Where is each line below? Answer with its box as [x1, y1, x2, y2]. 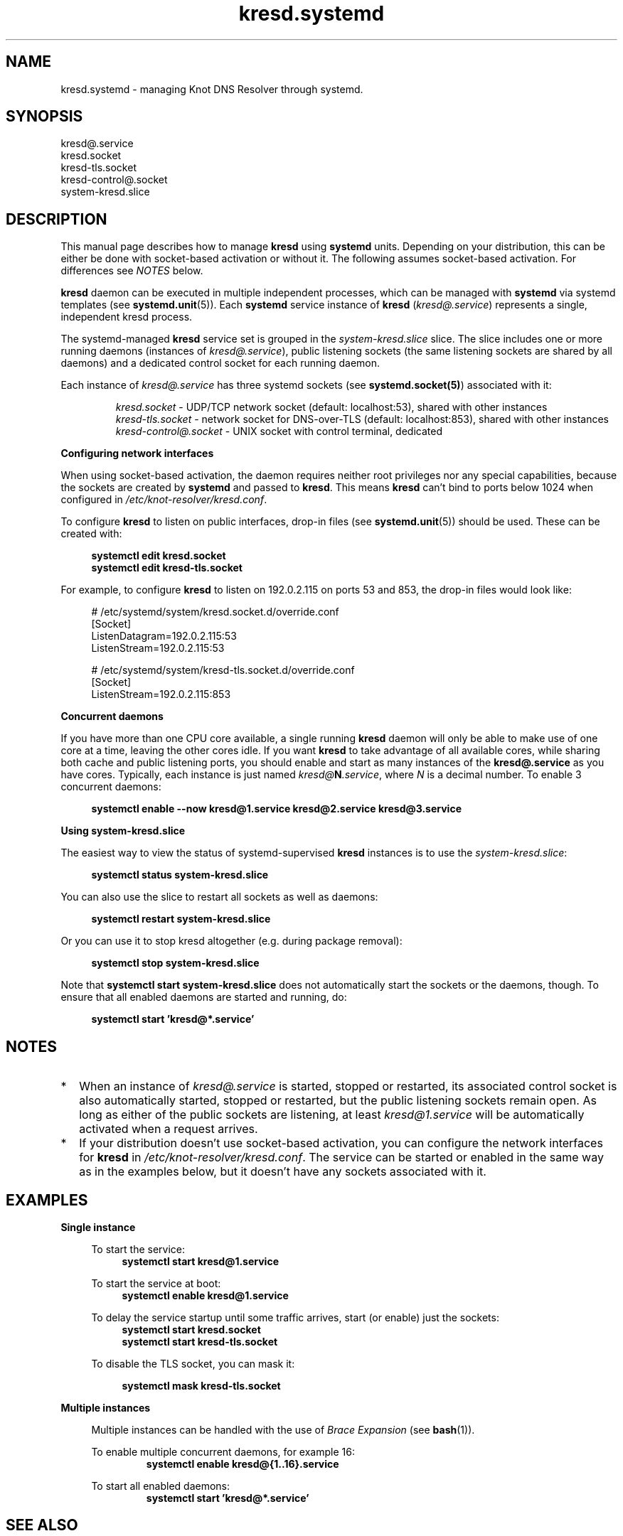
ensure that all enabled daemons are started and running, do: [60, 991, 347, 1004]
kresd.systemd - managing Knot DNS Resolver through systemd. [60, 82, 363, 95]
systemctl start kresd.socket [122, 1323, 261, 1336]
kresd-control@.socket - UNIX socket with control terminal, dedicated [115, 425, 442, 438]
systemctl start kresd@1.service [122, 1255, 279, 1267]
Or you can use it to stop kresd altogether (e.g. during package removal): [60, 935, 403, 947]
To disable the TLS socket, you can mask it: [91, 1357, 295, 1370]
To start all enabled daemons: [91, 1479, 230, 1492]
